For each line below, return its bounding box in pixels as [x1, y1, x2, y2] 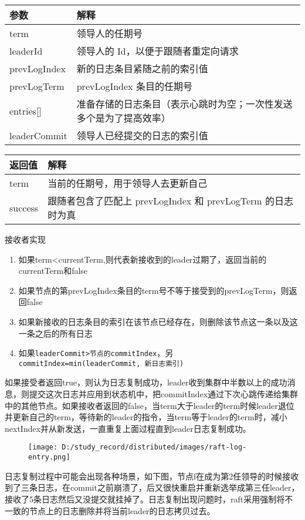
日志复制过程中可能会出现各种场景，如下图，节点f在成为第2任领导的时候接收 [5, 469, 299, 482]
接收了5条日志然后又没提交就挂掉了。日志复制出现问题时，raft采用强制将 [5, 492, 285, 505]
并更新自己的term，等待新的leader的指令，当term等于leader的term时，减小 [5, 411, 287, 423]
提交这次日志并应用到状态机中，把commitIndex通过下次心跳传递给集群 [29, 388, 299, 400]
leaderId [9, 43, 43, 58]
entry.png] [28, 453, 70, 462]
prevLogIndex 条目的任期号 [76, 79, 192, 93]
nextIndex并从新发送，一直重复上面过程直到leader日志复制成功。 [5, 422, 251, 434]
